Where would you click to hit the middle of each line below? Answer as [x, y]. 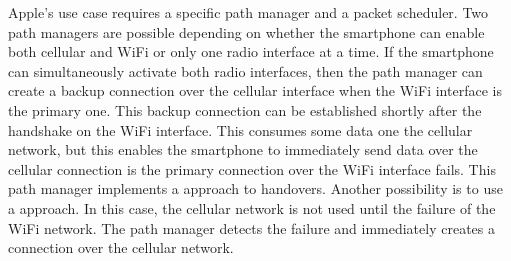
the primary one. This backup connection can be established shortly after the [245, 109]
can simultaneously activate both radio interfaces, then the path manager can [245, 70]
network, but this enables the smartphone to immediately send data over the [243, 149]
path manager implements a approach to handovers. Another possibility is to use [255, 188]
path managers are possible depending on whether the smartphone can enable [246, 31]
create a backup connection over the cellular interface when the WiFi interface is [255, 90]
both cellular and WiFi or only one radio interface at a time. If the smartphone [251, 51]
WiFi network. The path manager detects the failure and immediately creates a [251, 227]
